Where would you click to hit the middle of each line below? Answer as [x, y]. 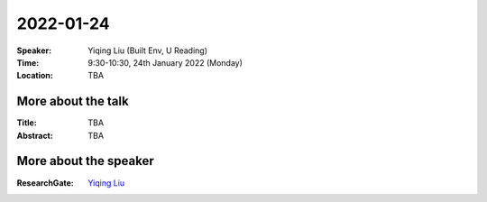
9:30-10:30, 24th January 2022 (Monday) [165, 62]
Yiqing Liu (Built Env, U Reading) [147, 50]
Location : [35, 76]
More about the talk [73, 101]
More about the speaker [85, 161]
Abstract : [35, 135]
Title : [27, 123]
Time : [28, 62]
